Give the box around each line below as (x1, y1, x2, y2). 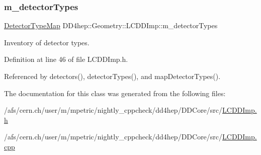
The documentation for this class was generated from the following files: (4, 88, 226, 98)
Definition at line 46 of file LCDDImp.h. (4, 54, 128, 64)
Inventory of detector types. (4, 37, 90, 47)
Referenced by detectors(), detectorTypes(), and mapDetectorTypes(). (4, 71, 221, 81)
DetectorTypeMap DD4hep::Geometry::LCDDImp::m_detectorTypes (4, 20, 218, 31)
